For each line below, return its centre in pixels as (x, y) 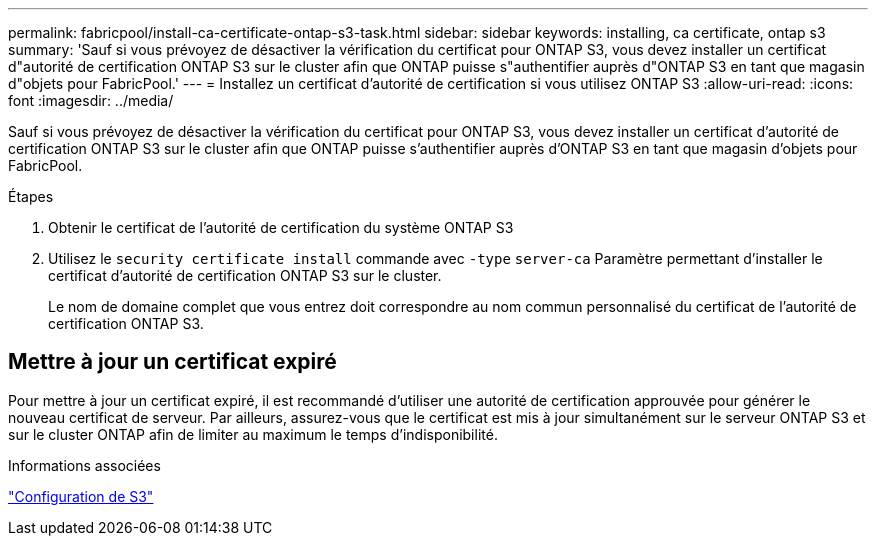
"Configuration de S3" (81, 496)
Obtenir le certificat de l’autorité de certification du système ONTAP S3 (281, 227)
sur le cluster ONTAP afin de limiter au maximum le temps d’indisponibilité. (253, 434)
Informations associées (84, 465)
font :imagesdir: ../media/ (91, 100)
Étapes (31, 196)
